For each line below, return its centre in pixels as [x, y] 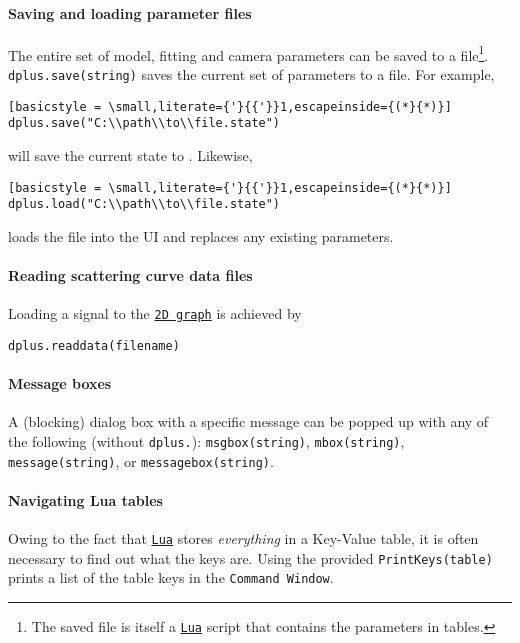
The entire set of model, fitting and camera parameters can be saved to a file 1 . [248, 53]
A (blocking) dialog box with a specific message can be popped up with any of [248, 421]
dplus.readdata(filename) [94, 345]
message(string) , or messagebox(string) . [141, 460]
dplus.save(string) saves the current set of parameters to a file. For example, [251, 74]
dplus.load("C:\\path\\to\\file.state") [144, 204]
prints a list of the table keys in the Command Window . [171, 577]
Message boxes [60, 383]
